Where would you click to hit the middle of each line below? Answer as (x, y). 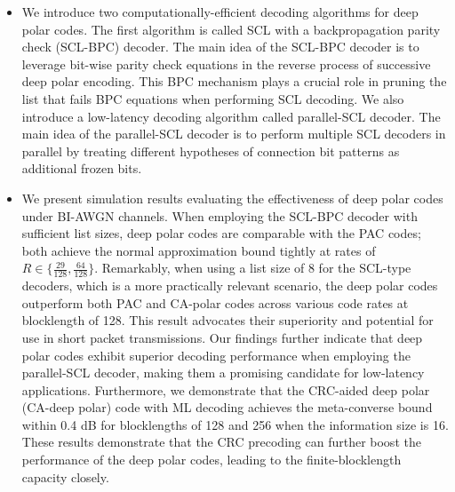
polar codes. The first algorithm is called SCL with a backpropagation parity (231, 29)
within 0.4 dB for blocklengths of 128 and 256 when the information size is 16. (235, 424)
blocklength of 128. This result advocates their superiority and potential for (227, 320)
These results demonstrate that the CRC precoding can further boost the (221, 442)
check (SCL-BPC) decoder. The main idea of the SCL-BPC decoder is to (220, 47)
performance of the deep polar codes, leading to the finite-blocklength (212, 460)
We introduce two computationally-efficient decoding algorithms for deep (220, 12)
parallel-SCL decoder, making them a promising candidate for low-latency (223, 373)
